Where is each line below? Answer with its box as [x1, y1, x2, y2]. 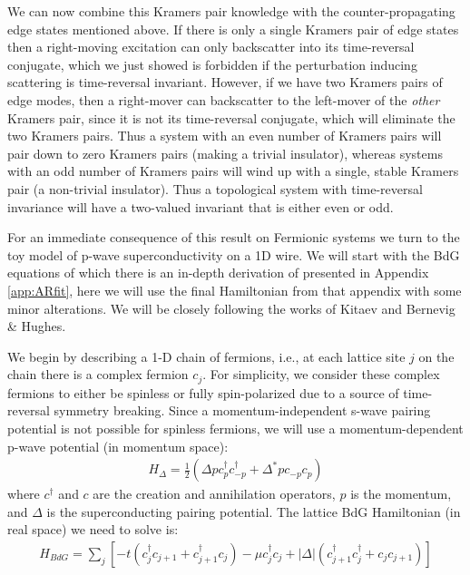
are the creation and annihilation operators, [93, 484, 336, 503]
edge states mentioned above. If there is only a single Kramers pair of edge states [7, 19, 459, 38]
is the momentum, [350, 484, 452, 503]
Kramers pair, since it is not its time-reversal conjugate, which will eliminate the [7, 108, 455, 127]
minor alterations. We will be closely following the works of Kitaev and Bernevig [7, 298, 455, 317]
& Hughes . [7, 317, 66, 336]
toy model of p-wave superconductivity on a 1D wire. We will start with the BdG [7, 245, 460, 264]
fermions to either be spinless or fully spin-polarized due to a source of [7, 383, 399, 402]
